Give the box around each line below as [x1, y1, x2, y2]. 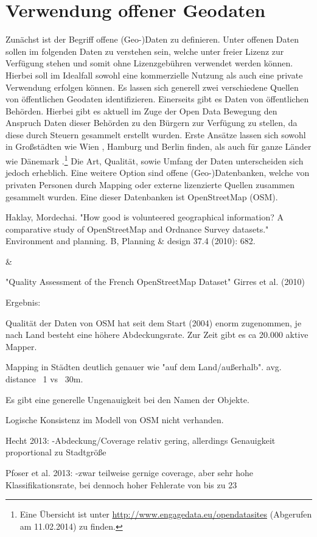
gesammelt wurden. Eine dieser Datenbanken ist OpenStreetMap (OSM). [5, 190, 278, 203]
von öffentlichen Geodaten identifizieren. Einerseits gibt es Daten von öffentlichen [5, 93, 309, 105]
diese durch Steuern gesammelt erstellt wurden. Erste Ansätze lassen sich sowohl [5, 128, 306, 141]
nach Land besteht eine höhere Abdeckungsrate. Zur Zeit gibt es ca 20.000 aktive [5, 328, 308, 341]
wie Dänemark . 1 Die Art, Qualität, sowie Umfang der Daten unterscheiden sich [5, 153, 304, 167]
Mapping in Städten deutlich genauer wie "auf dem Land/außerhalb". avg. [5, 360, 282, 373]
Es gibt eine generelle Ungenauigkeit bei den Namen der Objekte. [5, 393, 249, 405]
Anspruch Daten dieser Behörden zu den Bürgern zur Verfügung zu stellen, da [5, 116, 298, 129]
